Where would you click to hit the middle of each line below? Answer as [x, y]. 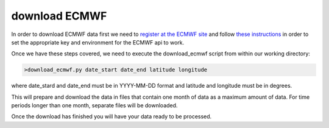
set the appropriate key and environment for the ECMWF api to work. [98, 42]
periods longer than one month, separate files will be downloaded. [94, 105]
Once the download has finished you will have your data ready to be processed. [111, 116]
